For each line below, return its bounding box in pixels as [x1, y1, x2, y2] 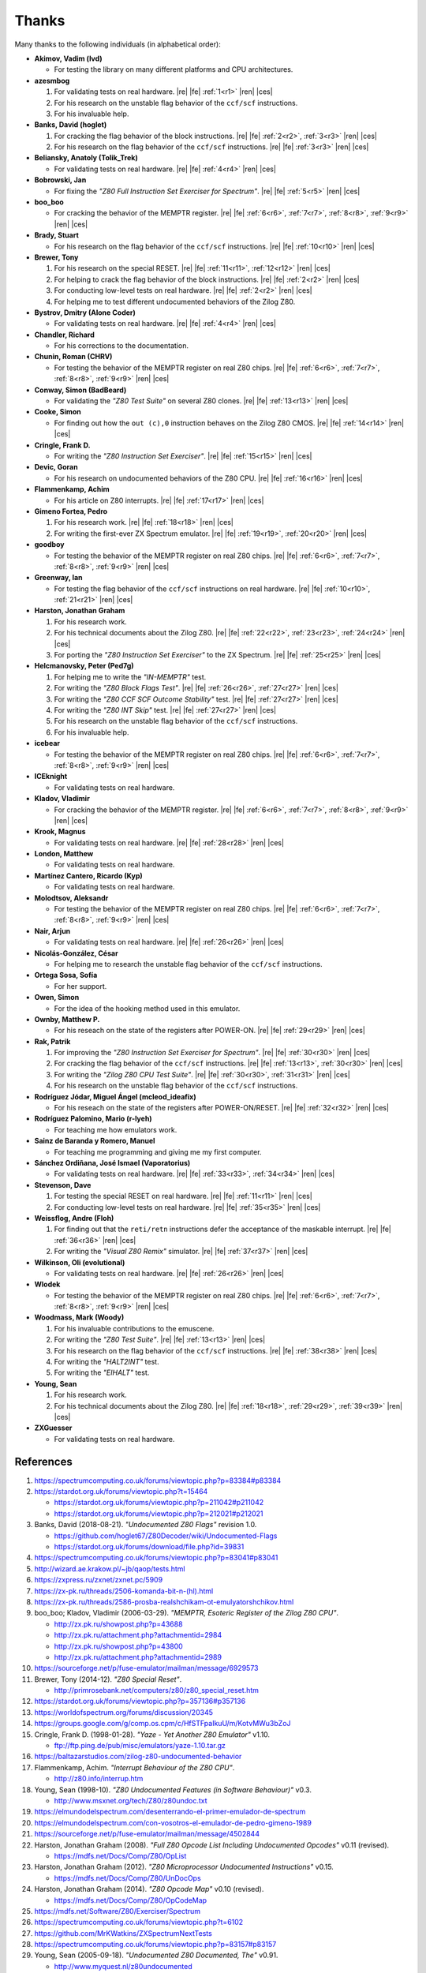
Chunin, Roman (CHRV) [34, 352, 113, 361]
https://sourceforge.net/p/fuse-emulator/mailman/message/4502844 [34, 1829, 260, 1839]
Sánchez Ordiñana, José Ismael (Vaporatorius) [34, 1159, 191, 1167]
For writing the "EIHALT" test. [54, 1368, 150, 1377]
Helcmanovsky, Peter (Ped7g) [34, 661, 134, 671]
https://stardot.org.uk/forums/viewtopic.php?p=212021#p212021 [54, 1508, 263, 1518]
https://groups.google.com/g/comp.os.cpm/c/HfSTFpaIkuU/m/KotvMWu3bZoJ [34, 1719, 291, 1728]
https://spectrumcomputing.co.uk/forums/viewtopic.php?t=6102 [34, 1918, 244, 1927]
